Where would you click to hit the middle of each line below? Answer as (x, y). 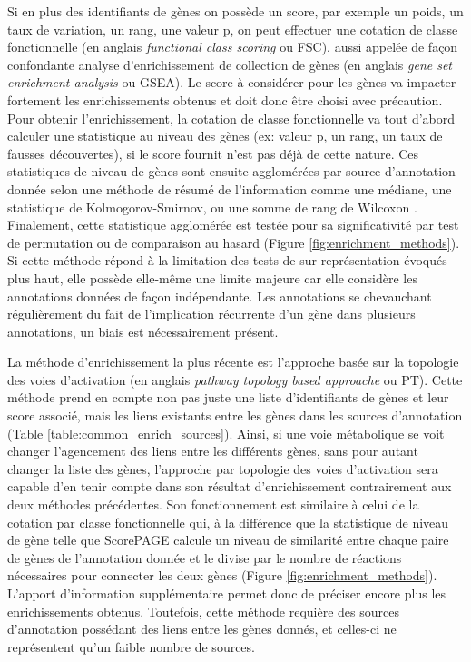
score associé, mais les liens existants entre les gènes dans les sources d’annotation (235, 415)
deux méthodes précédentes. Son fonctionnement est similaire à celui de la (213, 504)
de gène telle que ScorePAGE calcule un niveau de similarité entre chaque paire (228, 540)
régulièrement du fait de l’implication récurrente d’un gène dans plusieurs (211, 314)
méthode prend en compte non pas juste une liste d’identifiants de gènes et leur (228, 397)
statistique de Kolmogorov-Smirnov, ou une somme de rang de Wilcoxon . (212, 207)
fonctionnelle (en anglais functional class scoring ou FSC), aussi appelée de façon (233, 47)
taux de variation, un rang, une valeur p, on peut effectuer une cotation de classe (233, 29)
